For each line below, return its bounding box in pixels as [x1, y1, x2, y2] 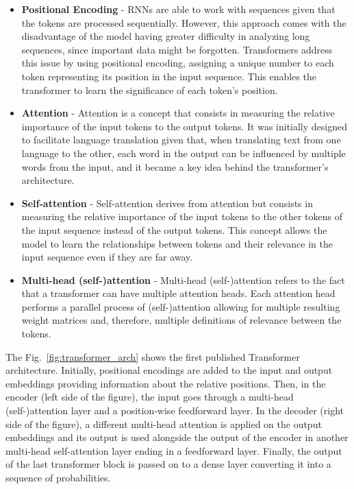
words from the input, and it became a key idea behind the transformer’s [21, 159, 329, 174]
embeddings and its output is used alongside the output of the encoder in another [5, 430, 349, 444]
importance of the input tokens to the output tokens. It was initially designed [21, 119, 347, 133]
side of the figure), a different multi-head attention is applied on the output [5, 416, 322, 431]
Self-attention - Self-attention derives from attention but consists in [21, 195, 313, 210]
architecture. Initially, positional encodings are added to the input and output [5, 363, 333, 377]
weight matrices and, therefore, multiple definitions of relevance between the [21, 313, 342, 327]
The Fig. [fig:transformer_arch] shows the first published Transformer [5, 349, 300, 363]
